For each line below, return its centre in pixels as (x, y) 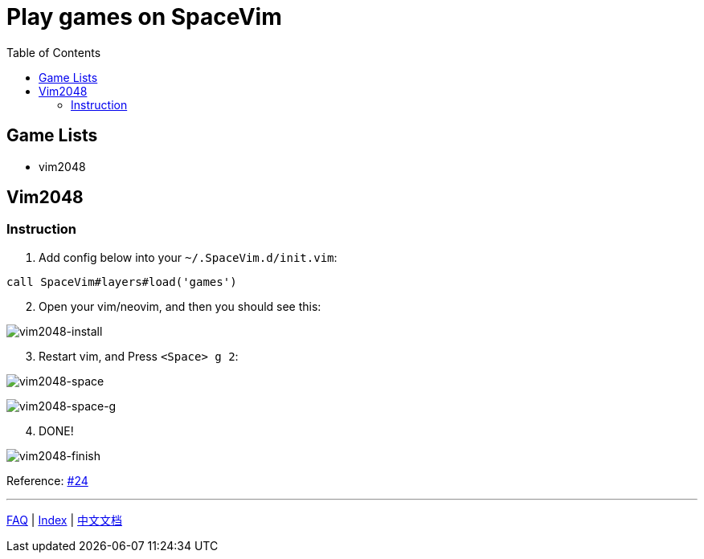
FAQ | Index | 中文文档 (65, 520)
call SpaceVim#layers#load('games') (122, 282)
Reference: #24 (47, 480)
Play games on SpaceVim (144, 17)
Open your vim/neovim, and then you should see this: (180, 306)
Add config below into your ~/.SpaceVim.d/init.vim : (188, 257)
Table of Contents (54, 52)
